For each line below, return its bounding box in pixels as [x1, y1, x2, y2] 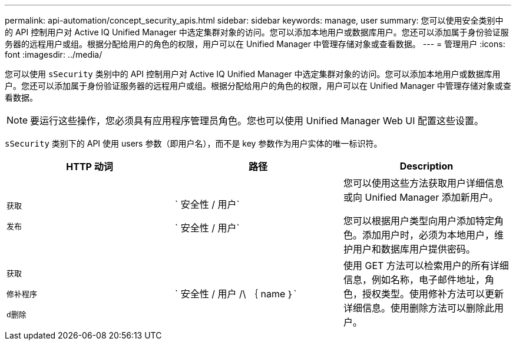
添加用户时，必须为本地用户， [362, 229, 494, 241]
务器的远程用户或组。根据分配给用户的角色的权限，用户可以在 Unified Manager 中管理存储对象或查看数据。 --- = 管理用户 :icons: [5, 39, 505, 49]
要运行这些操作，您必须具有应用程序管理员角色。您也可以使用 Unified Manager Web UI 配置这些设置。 [30, 115, 484, 127]
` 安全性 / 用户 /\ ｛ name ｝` [174, 288, 297, 300]
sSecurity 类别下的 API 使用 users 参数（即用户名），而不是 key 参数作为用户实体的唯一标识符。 [5, 138, 382, 148]
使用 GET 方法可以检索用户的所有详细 [343, 260, 509, 271]
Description [399, 160, 454, 172]
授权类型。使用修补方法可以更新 [362, 288, 504, 300]
